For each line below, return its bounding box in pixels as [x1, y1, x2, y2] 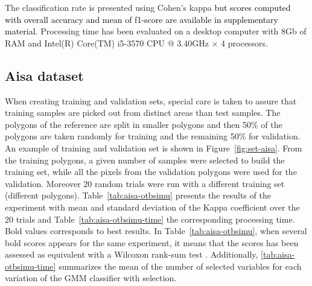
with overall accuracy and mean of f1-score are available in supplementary [5, 13, 278, 25]
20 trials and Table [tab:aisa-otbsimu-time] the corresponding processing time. [5, 212, 295, 225]
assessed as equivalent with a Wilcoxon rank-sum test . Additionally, [5, 248, 258, 261]
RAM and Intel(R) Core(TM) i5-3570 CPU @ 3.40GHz [5, 36, 209, 49]
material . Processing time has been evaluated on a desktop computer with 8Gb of [5, 25, 307, 37]
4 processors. [221, 36, 268, 49]
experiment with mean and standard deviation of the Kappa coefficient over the [5, 200, 300, 213]
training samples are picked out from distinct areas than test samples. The [5, 106, 281, 119]
